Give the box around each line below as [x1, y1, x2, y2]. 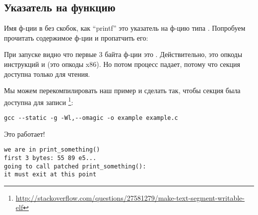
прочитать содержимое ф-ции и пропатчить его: [4, 32, 148, 43]
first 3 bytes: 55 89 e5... [4, 154, 97, 161]
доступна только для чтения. [4, 68, 90, 79]
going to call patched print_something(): [4, 162, 146, 170]
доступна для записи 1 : [4, 95, 73, 107]
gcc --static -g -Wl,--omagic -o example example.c [4, 114, 178, 122]
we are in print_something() [4, 146, 100, 154]
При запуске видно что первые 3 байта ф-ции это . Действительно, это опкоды [4, 49, 243, 59]
